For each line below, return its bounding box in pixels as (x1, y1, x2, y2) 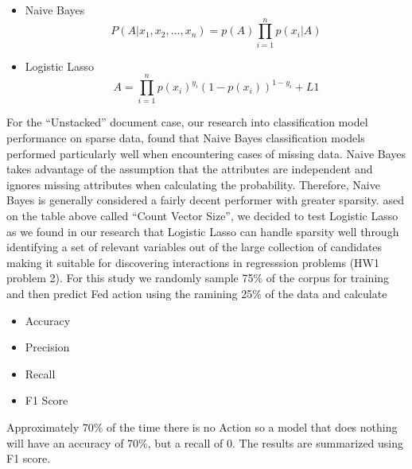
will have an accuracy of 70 (6, 434, 139, 451)
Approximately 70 (6, 418, 94, 435)
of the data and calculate (265, 285, 387, 301)
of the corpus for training (266, 269, 390, 286)
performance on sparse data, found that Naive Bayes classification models (6, 130, 365, 146)
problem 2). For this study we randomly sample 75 (6, 269, 254, 286)
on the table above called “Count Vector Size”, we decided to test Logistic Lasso (6, 207, 398, 223)
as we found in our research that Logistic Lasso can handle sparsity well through (6, 223, 399, 239)
